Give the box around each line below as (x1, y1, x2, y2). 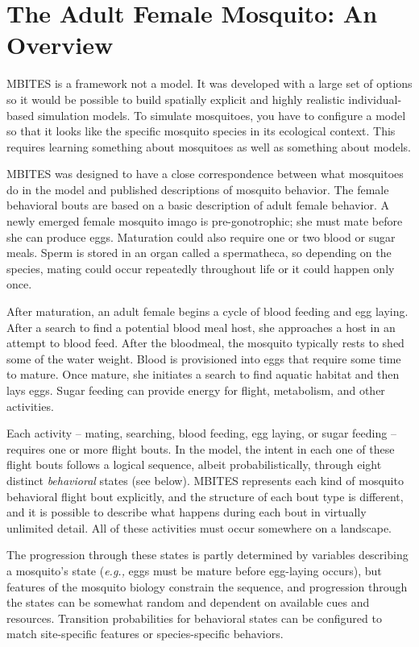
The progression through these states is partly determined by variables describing (6, 546, 409, 563)
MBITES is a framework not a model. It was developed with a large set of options (6, 75, 413, 92)
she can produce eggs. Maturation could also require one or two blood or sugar (6, 228, 396, 245)
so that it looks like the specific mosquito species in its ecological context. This (6, 122, 396, 139)
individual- (348, 90, 402, 107)
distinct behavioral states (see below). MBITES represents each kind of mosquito (6, 471, 404, 488)
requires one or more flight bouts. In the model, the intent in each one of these (6, 440, 395, 457)
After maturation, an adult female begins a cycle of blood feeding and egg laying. (6, 303, 409, 320)
